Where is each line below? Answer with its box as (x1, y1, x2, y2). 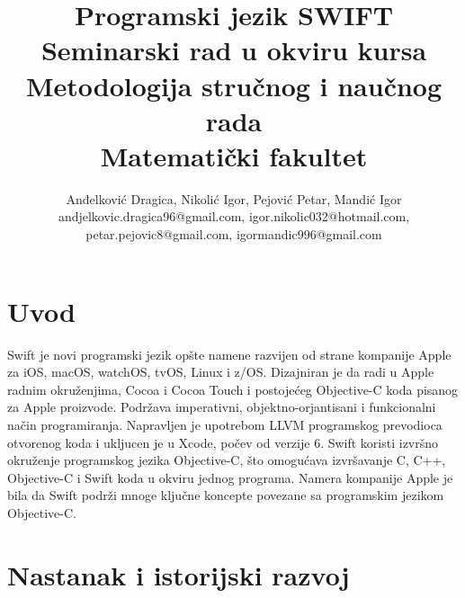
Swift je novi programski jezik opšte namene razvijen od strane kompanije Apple (7, 344, 452, 363)
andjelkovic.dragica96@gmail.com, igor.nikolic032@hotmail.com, (58, 207, 410, 226)
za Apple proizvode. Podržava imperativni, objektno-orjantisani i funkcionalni (7, 397, 436, 416)
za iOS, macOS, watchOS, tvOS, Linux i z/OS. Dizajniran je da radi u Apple (7, 362, 434, 381)
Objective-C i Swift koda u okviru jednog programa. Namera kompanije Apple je (7, 468, 453, 486)
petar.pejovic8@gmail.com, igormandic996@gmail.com (85, 225, 382, 244)
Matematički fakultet (100, 137, 368, 174)
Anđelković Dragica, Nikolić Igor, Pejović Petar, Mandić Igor (66, 189, 402, 208)
